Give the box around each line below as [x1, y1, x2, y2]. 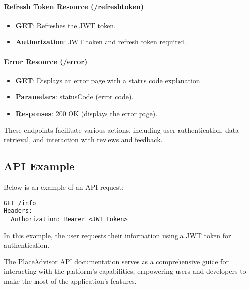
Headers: [4, 207, 33, 215]
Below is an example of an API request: [4, 181, 124, 192]
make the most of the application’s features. [4, 275, 137, 286]
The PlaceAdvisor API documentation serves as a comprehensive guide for [4, 256, 229, 266]
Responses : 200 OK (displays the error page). [15, 108, 158, 118]
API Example [4, 159, 75, 174]
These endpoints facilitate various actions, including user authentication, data [4, 124, 239, 135]
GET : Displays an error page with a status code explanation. [15, 75, 202, 85]
